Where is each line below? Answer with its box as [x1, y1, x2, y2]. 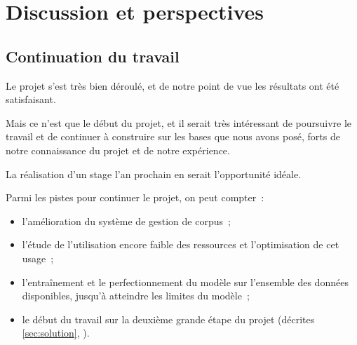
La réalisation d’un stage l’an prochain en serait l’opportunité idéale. [6, 166, 302, 181]
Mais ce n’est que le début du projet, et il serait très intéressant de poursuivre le [6, 115, 352, 130]
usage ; [22, 250, 54, 265]
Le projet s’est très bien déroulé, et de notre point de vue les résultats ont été [6, 78, 339, 93]
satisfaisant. [6, 92, 56, 107]
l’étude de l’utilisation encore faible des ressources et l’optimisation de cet [22, 237, 339, 252]
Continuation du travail [6, 45, 180, 67]
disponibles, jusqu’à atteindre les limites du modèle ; [22, 288, 250, 303]
